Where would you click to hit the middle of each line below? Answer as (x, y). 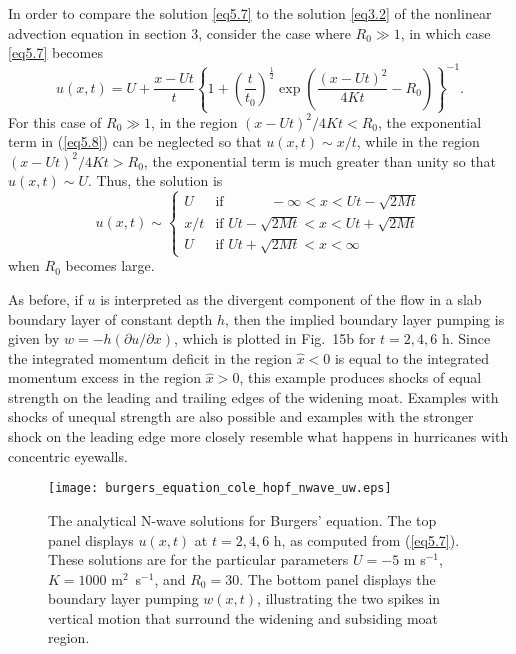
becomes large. (110, 265)
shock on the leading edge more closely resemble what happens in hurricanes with (258, 436)
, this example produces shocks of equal (360, 377)
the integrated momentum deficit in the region (150, 357)
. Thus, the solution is (155, 180)
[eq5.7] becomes (55, 52)
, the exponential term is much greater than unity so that (320, 160)
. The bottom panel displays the (337, 578)
